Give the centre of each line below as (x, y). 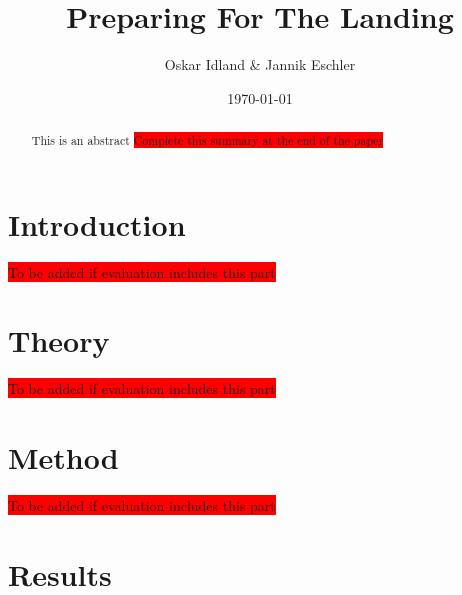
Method (63, 457)
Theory (59, 340)
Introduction (97, 223)
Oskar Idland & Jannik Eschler (260, 64)
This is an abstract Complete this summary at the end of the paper (207, 140)
